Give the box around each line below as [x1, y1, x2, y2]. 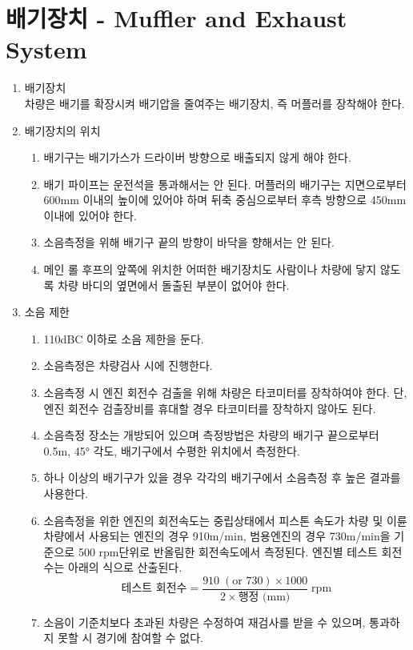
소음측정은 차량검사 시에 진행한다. [43, 357, 213, 374]
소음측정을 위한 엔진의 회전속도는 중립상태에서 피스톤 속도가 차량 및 [43, 512, 383, 528]
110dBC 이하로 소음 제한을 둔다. [43, 330, 204, 347]
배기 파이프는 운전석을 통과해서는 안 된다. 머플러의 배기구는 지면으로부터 [43, 175, 407, 192]
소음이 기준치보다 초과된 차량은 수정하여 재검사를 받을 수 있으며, [43, 613, 366, 630]
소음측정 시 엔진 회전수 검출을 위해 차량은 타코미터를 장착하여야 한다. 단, [43, 384, 407, 401]
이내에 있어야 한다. [43, 207, 137, 223]
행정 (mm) [238, 591, 291, 603]
